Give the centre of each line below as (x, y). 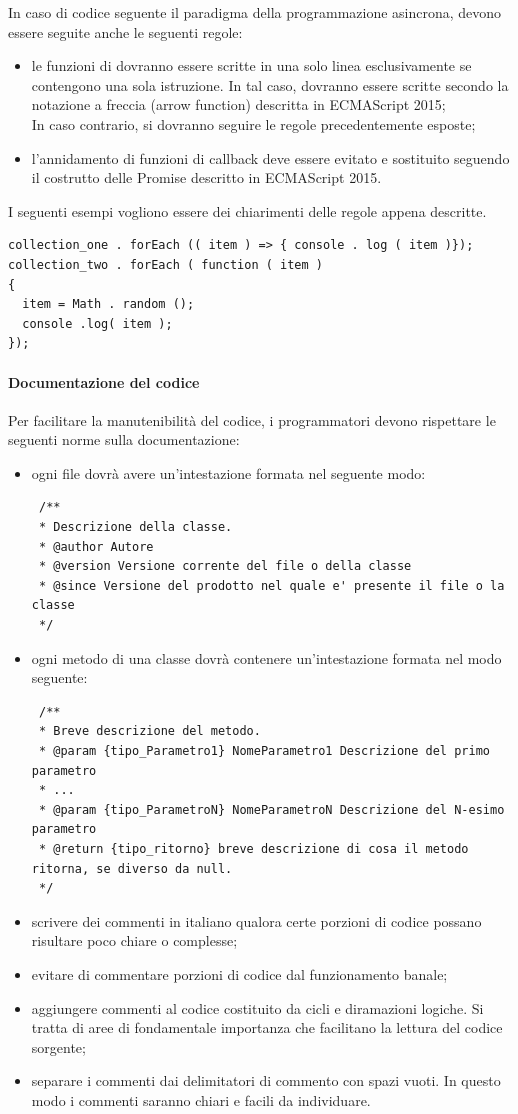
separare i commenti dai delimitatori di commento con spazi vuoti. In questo (266, 1080)
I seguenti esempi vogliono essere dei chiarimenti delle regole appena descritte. (247, 210)
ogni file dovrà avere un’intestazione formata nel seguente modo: (228, 472)
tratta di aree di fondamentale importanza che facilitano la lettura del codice (267, 1027)
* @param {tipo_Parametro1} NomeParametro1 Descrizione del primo (264, 751)
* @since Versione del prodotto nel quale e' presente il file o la (271, 585)
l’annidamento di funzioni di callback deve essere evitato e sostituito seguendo (270, 157)
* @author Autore (96, 546)
